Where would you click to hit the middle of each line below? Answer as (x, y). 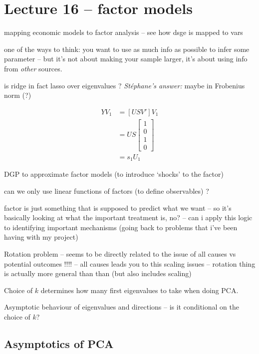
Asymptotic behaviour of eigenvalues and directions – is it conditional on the (122, 307)
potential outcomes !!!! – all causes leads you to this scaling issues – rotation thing (130, 263)
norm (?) (18, 95)
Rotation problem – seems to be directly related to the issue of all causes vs (120, 253)
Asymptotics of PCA (59, 343)
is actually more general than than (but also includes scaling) (98, 273)
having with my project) (41, 237)
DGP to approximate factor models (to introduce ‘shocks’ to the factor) (114, 174)
